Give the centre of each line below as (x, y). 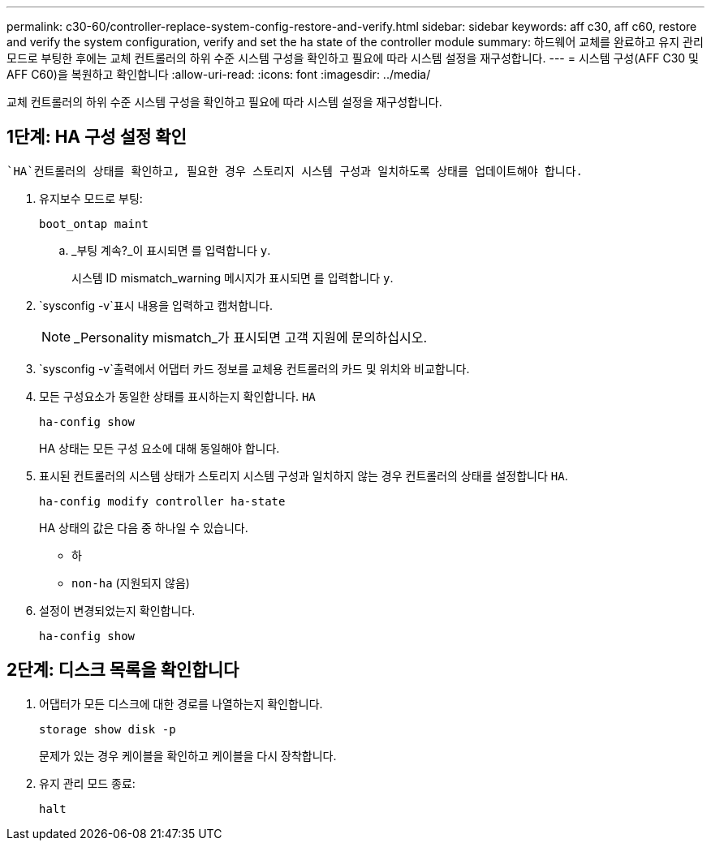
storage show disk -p (108, 729)
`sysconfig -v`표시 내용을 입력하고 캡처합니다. (156, 305)
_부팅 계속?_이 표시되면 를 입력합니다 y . (171, 250)
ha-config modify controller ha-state (162, 501)
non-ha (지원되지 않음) (131, 583)
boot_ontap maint (94, 224)
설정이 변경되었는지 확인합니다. (117, 610)
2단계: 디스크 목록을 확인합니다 (123, 670)
